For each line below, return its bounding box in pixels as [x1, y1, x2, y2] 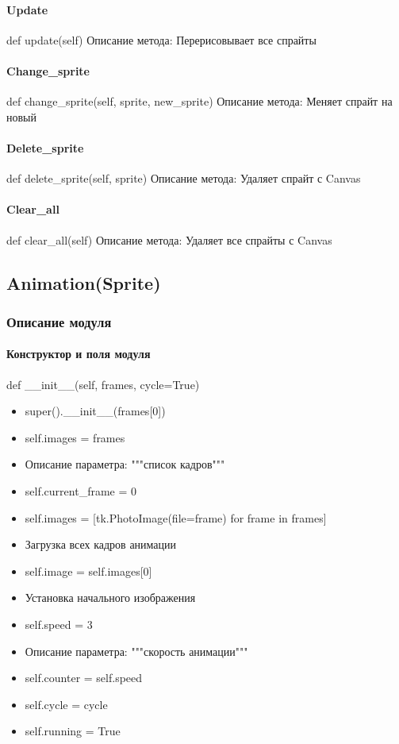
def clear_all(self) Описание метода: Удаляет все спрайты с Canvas [6, 231, 332, 248]
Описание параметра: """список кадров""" [25, 456, 225, 472]
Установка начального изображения [25, 589, 196, 606]
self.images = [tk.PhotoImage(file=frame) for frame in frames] [25, 509, 327, 526]
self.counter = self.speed [25, 669, 143, 686]
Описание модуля [6, 311, 112, 331]
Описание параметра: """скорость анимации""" [25, 642, 248, 659]
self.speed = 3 [25, 615, 93, 632]
